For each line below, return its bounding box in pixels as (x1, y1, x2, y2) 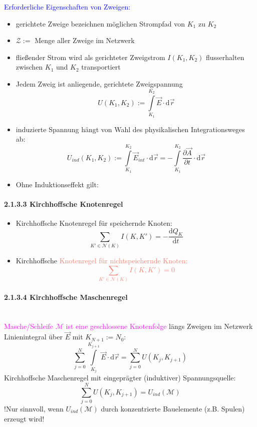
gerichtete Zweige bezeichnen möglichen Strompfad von (16, 18, 185, 29)
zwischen (16, 62, 43, 72)
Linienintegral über (4, 331, 63, 342)
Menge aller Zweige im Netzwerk (35, 35, 135, 46)
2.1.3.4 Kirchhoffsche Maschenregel (4, 291, 128, 302)
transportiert (81, 62, 121, 72)
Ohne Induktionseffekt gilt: (16, 179, 99, 189)
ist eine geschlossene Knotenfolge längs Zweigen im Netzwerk (66, 320, 253, 331)
